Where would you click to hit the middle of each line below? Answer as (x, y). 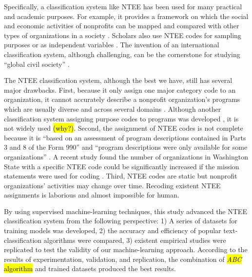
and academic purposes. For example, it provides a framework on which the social (126, 16)
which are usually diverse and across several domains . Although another (113, 109)
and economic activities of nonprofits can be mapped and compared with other (122, 26)
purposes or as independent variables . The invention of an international (112, 45)
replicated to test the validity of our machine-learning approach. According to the (126, 249)
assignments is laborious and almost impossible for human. (92, 195)
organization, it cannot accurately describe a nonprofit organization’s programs (122, 99)
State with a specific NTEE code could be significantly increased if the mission (122, 166)
